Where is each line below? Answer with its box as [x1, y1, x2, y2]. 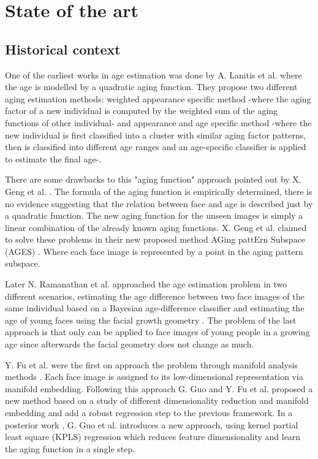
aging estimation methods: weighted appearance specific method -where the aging [5, 92, 311, 105]
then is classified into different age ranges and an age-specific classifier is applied [5, 140, 306, 153]
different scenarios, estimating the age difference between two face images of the [5, 289, 305, 302]
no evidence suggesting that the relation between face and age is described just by [5, 197, 313, 210]
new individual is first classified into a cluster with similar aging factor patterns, [5, 128, 306, 141]
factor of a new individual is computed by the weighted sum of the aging [5, 104, 278, 117]
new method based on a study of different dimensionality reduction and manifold [5, 394, 309, 407]
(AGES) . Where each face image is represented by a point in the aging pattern [5, 245, 303, 257]
